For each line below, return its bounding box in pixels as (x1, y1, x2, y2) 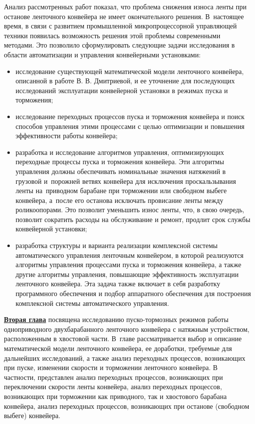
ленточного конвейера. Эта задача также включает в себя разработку (15, 278, 220, 289)
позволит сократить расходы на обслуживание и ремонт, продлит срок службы (15, 214, 251, 224)
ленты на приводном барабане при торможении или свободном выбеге (15, 185, 227, 196)
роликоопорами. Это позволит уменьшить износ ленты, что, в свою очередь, (15, 204, 244, 215)
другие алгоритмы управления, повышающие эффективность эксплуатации (15, 269, 239, 279)
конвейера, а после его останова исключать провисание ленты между (15, 195, 224, 205)
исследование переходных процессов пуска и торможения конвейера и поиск (15, 111, 245, 121)
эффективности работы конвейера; (15, 130, 118, 141)
